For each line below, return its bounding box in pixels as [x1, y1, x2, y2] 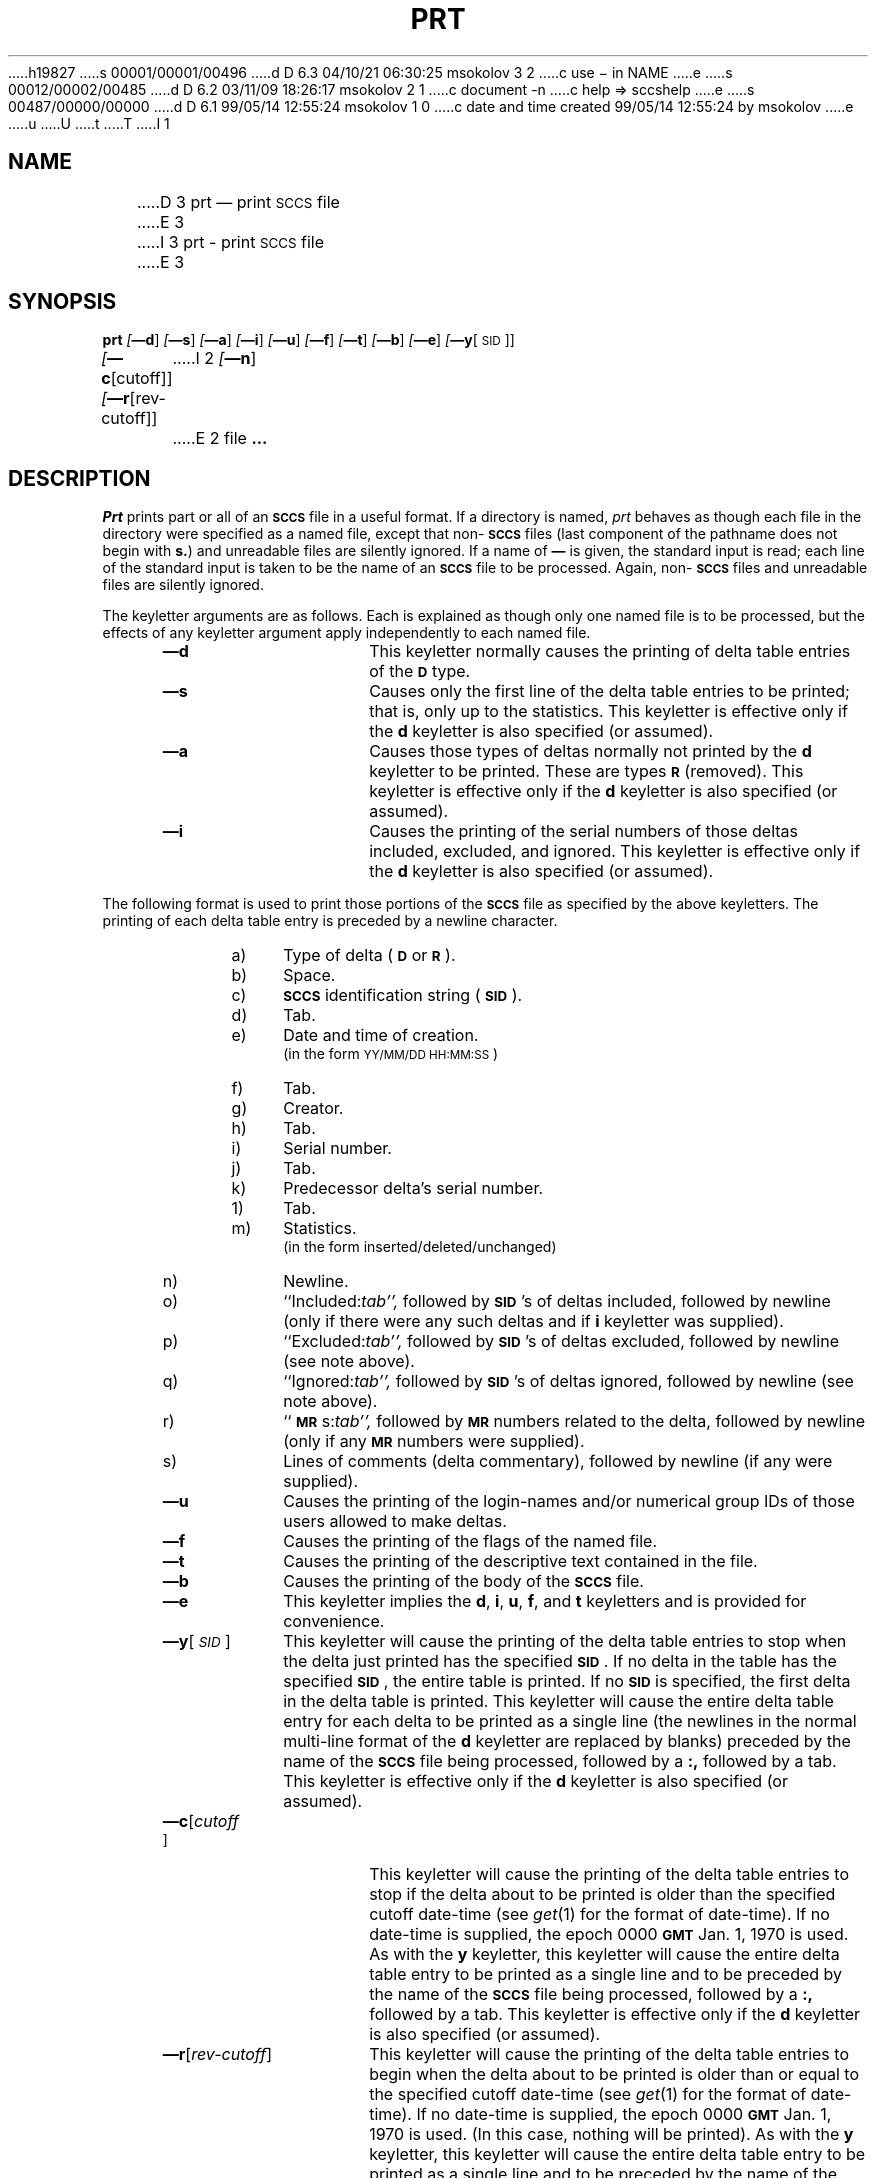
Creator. [283, 1098, 344, 1119]
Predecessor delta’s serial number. [283, 1178, 544, 1199]
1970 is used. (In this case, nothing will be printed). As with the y [369, 2124, 854, 2145]
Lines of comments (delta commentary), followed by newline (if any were [283, 1451, 833, 1472]
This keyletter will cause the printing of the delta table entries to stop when [283, 1631, 847, 1652]
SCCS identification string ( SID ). [283, 985, 523, 1006]
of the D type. [369, 661, 471, 682]
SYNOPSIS [8, 289, 117, 315]
